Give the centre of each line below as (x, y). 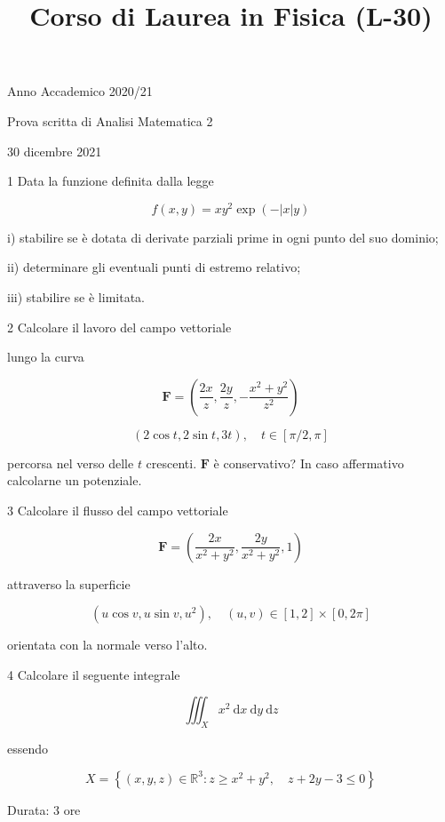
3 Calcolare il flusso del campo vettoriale (118, 510)
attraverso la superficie (69, 583)
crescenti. (171, 463)
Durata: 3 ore (44, 809)
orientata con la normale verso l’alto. (107, 645)
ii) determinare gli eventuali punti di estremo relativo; (154, 267)
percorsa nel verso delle (71, 463)
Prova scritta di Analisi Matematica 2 (110, 120)
